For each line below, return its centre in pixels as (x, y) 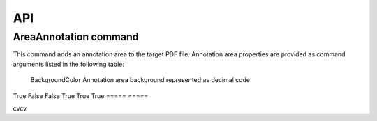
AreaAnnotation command (76, 37)
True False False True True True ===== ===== (81, 96)
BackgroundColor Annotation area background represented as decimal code (140, 80)
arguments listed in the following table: (69, 64)
